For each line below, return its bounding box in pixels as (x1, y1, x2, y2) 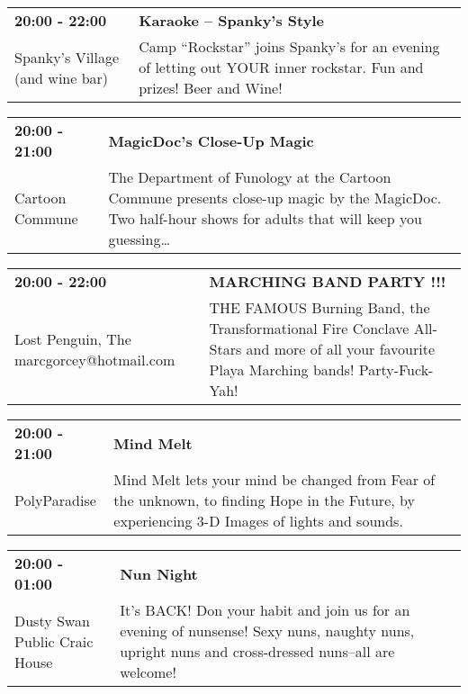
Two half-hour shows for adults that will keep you (108, 208, 422, 229)
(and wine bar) (14, 67, 109, 88)
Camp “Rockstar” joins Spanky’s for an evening (139, 36, 440, 57)
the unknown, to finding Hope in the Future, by (113, 490, 415, 510)
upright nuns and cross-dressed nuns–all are (120, 641, 395, 662)
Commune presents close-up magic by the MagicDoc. (108, 187, 442, 208)
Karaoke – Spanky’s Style (139, 10, 324, 31)
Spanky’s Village (14, 46, 120, 68)
